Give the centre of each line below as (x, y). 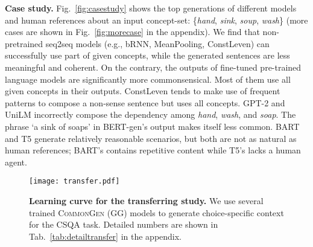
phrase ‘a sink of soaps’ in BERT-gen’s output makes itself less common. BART (152, 126)
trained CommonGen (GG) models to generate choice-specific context (156, 212)
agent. (16, 162)
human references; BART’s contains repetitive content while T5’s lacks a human (153, 150)
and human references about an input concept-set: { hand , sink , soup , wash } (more (156, 20)
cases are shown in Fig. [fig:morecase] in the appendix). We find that (132, 32)
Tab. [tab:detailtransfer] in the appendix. (106, 236)
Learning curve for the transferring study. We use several (146, 200)
